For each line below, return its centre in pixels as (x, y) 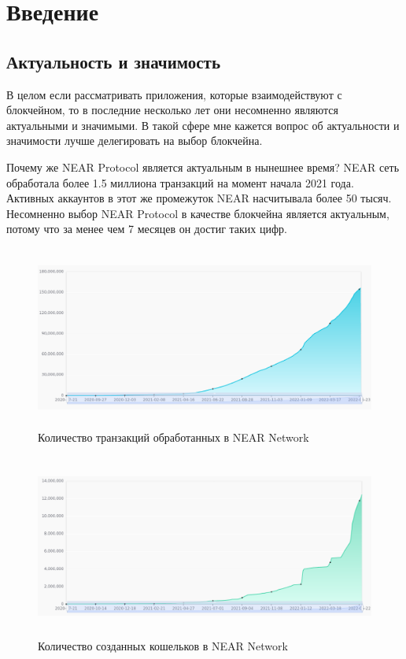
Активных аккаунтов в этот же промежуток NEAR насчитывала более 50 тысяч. (199, 198)
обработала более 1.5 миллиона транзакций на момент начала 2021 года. (180, 182)
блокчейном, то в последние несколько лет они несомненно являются (172, 110)
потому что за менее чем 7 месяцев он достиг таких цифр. (147, 229)
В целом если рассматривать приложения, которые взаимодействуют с (174, 94)
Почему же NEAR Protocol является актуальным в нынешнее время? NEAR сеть (203, 167)
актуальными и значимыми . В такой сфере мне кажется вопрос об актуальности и (203, 125)
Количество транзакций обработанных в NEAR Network (173, 437)
